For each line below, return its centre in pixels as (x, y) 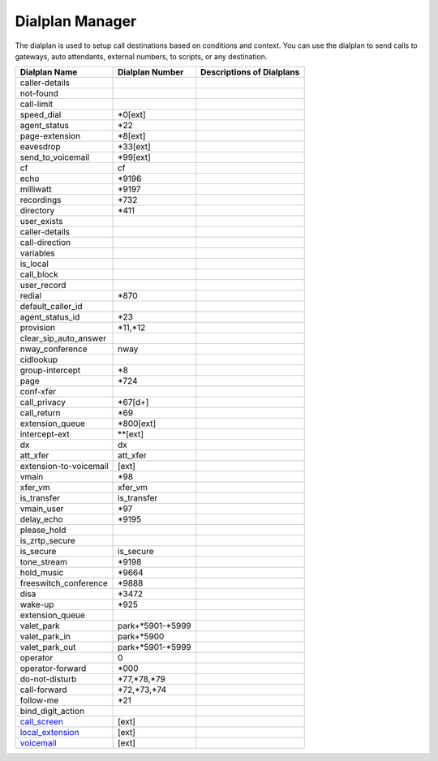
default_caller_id (51, 307)
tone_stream (44, 562)
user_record (43, 286)
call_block (39, 274)
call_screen (42, 722)
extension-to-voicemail (64, 466)
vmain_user (42, 509)
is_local (34, 264)
